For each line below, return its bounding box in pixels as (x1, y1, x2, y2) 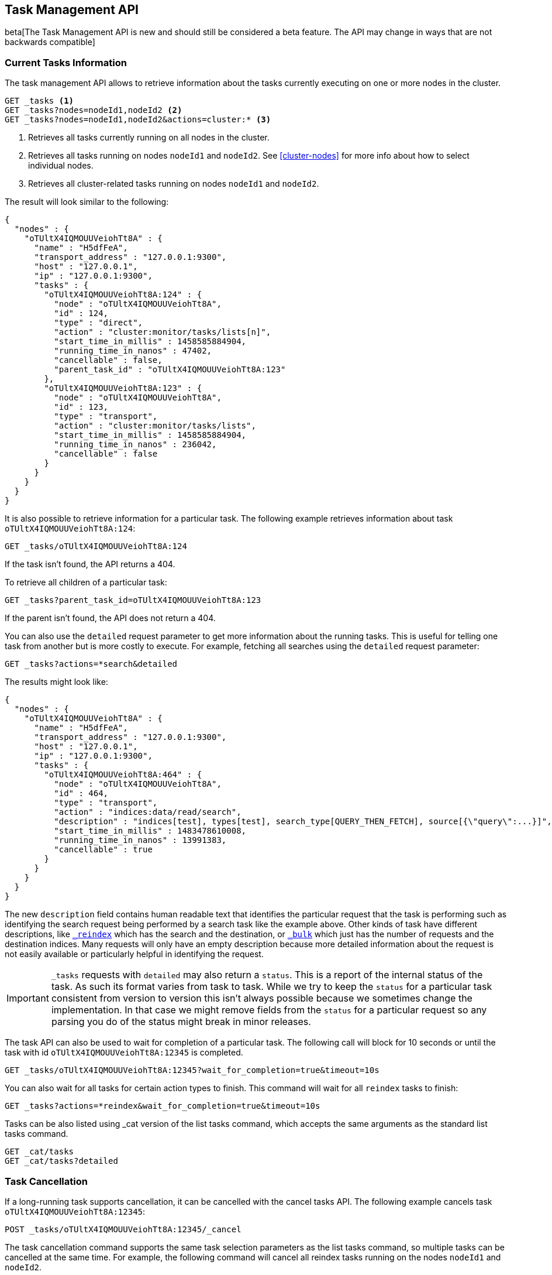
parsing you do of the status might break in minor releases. (51, 1016, 311, 1028)
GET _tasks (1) (5, 96, 74, 106)
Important (6, 992, 49, 1005)
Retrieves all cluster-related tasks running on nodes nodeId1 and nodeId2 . (28, 179, 319, 189)
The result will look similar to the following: (5, 197, 169, 207)
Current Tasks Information (5, 56, 127, 68)
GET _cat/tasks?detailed (5, 1156, 118, 1166)
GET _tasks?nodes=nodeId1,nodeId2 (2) (5, 105, 182, 115)
